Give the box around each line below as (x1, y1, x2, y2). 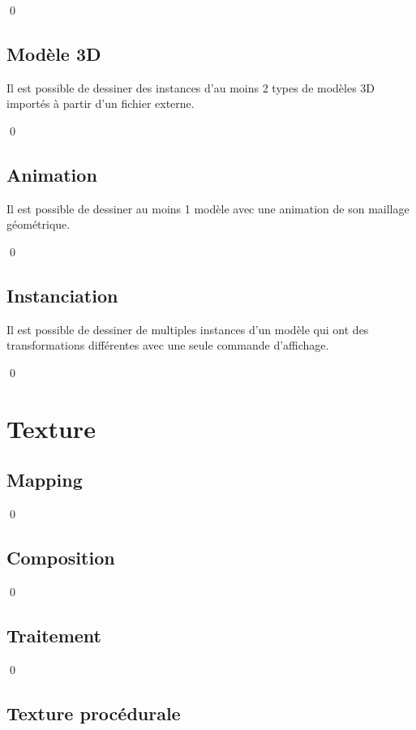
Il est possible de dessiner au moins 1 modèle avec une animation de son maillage (6, 200, 410, 217)
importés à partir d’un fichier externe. (6, 95, 195, 112)
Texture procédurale (6, 700, 181, 725)
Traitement (6, 622, 101, 647)
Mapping (6, 467, 83, 492)
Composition (6, 545, 115, 570)
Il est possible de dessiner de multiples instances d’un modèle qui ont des (6, 320, 369, 337)
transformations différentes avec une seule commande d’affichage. (6, 337, 329, 354)
